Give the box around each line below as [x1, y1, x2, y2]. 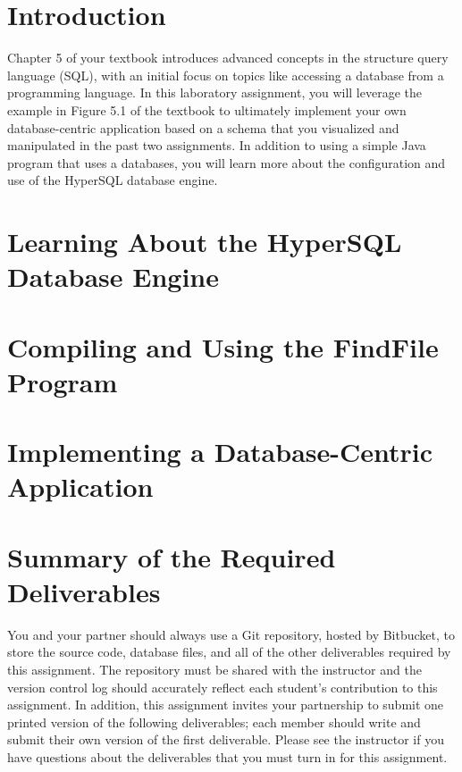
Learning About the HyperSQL [7, 223, 402, 260]
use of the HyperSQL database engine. [7, 171, 218, 189]
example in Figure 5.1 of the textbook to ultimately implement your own [7, 100, 407, 119]
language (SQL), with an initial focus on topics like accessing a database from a [7, 65, 444, 84]
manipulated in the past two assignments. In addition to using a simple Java [7, 136, 426, 155]
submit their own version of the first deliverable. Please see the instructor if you [7, 730, 444, 749]
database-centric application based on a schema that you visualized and [7, 118, 399, 137]
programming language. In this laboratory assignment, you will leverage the [7, 83, 423, 102]
